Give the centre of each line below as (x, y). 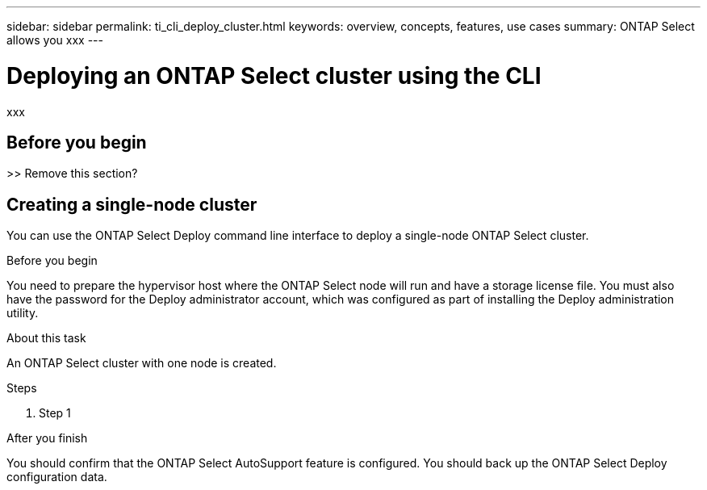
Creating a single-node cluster (132, 204)
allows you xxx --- (55, 40)
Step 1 (55, 413)
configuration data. (57, 477)
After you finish (47, 438)
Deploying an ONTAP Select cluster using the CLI (274, 75)
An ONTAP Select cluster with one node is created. (142, 363)
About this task (46, 338)
